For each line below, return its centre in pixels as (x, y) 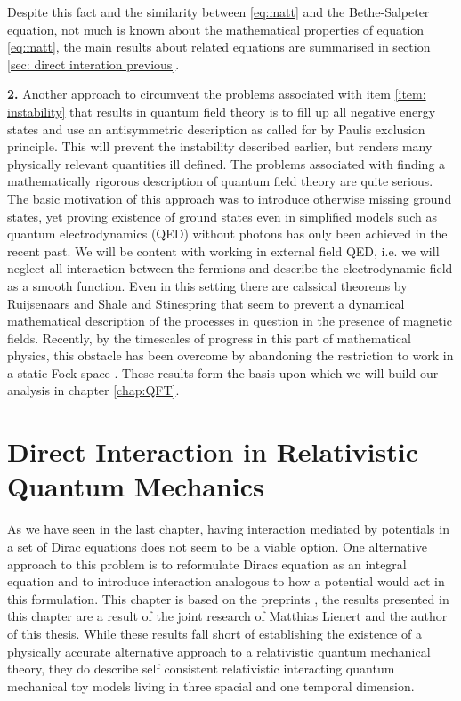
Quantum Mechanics (136, 486)
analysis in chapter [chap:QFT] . (93, 390)
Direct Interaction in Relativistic (213, 451)
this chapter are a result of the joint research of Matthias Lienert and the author (227, 616)
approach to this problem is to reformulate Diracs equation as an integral (207, 564)
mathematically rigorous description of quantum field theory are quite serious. (220, 181)
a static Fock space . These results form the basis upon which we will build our (223, 372)
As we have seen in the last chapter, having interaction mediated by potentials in (228, 529)
